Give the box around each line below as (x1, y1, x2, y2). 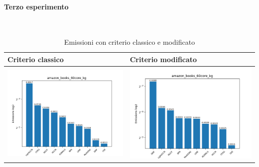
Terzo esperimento (4, 1, 69, 11)
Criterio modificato (129, 54, 197, 64)
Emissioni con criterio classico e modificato (64, 37, 195, 47)
